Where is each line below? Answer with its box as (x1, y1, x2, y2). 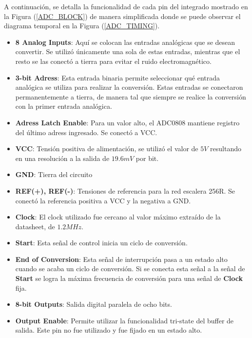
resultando (210, 143, 241, 154)
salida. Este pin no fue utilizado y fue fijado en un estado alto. (15, 325, 202, 335)
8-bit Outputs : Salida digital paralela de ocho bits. (15, 299, 172, 309)
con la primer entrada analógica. (15, 101, 112, 111)
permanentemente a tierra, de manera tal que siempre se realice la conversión (15, 91, 246, 101)
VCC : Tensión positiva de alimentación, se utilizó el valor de (15, 143, 198, 154)
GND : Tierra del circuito (15, 169, 93, 179)
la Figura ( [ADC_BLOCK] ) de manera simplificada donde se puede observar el (4, 11, 241, 21)
